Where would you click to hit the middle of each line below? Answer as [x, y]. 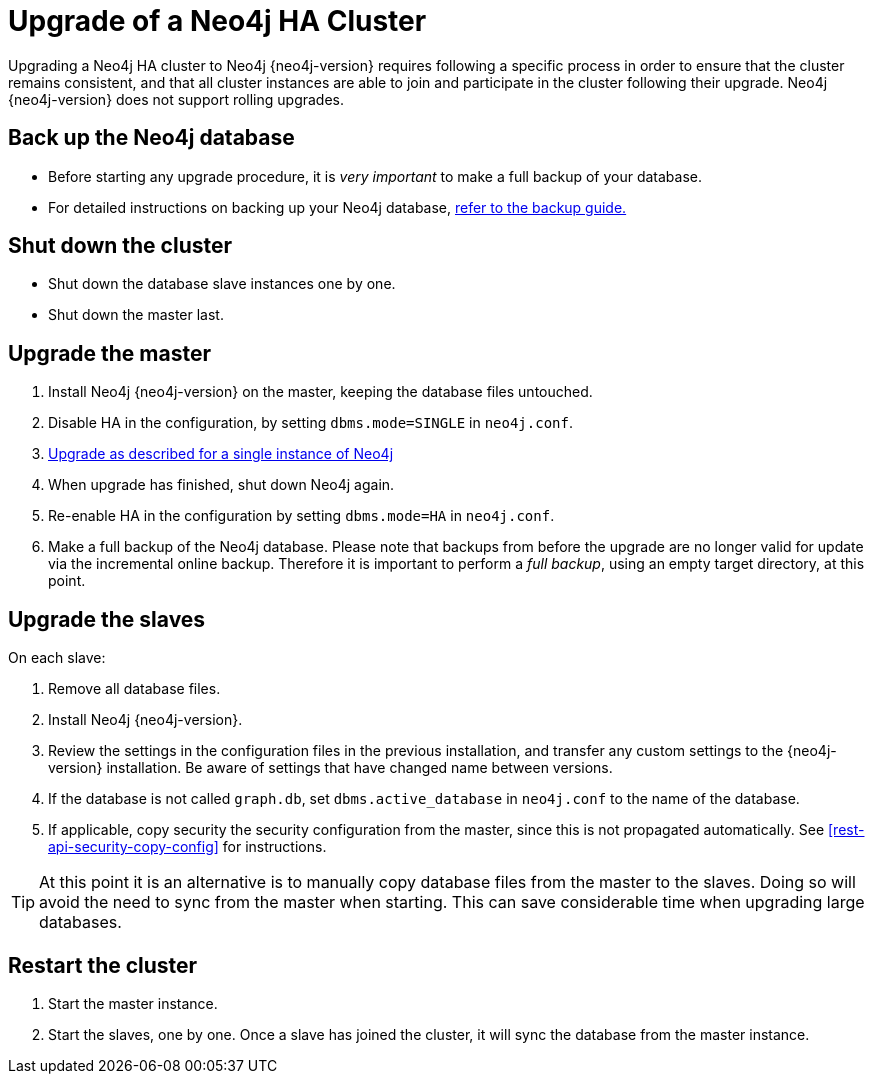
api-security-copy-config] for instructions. [187, 847]
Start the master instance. [133, 1003]
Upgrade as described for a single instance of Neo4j [221, 454]
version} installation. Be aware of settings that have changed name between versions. [330, 768]
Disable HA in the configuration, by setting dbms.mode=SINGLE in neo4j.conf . [310, 423]
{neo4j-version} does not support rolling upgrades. [176, 99]
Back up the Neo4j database [151, 138]
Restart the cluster [103, 965]
